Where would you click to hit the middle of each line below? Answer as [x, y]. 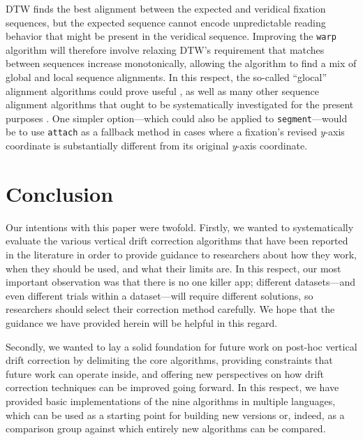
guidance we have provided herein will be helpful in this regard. [142, 323]
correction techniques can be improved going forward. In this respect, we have [172, 387]
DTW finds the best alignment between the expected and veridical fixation [166, 8]
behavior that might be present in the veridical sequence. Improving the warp [171, 36]
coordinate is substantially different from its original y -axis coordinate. [157, 146]
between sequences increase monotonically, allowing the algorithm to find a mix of [181, 63]
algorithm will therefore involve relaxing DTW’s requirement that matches [165, 49]
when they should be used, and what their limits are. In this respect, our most [173, 268]
